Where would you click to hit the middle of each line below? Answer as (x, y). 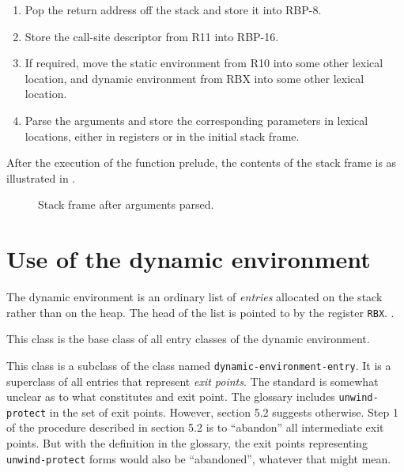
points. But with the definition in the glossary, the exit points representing (187, 443)
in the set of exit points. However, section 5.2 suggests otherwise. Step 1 (224, 412)
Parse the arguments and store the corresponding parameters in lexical (196, 120)
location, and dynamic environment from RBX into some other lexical (194, 78)
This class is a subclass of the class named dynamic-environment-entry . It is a (199, 365)
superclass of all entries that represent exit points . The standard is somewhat (193, 381)
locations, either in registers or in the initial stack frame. (162, 136)
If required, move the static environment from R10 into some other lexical (204, 63)
